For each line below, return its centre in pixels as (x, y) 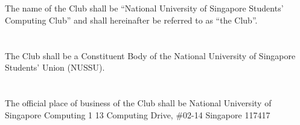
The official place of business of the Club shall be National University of (138, 102)
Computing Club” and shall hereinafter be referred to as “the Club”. (131, 20)
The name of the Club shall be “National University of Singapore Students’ (144, 8)
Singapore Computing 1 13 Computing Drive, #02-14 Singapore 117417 (138, 114)
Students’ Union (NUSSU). (55, 67)
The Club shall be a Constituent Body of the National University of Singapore (150, 55)
